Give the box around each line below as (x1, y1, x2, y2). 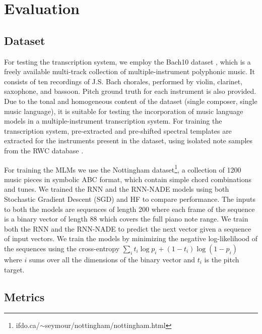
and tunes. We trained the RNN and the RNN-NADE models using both (4, 184, 229, 194)
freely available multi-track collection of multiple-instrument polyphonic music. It (4, 66, 255, 77)
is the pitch (204, 254, 239, 264)
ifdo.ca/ (16, 320, 40, 330)
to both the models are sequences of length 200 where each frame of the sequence (4, 203, 255, 214)
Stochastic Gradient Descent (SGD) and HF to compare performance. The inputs (4, 193, 255, 204)
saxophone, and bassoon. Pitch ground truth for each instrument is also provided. (4, 86, 256, 96)
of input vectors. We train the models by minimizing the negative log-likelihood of (4, 233, 258, 244)
